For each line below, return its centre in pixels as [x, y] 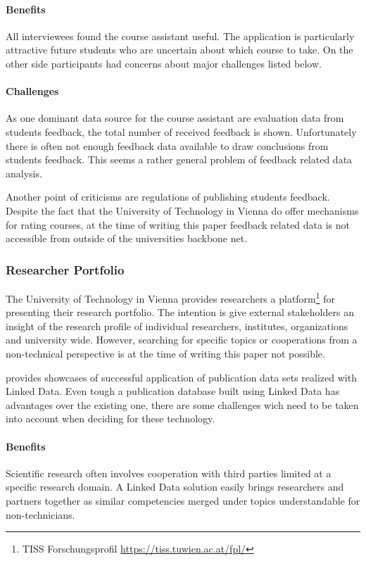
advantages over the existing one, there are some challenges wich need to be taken [182, 404]
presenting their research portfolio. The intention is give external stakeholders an [180, 312]
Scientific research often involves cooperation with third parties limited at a [169, 473]
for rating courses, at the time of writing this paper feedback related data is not [178, 224]
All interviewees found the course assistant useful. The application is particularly [180, 36]
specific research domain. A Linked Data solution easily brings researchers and [175, 487]
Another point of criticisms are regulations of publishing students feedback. [168, 197]
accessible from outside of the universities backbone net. [127, 238]
